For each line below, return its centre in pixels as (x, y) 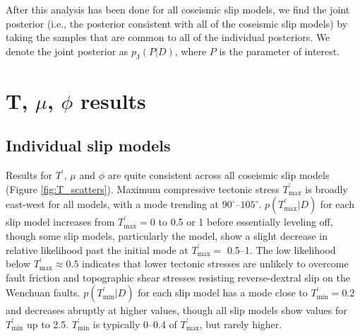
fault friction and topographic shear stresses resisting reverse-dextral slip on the (178, 277)
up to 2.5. (48, 324)
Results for (29, 175)
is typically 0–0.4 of (135, 324)
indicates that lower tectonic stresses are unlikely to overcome (215, 263)
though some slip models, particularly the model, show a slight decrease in (167, 235)
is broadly (326, 189)
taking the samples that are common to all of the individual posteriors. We (168, 37)
